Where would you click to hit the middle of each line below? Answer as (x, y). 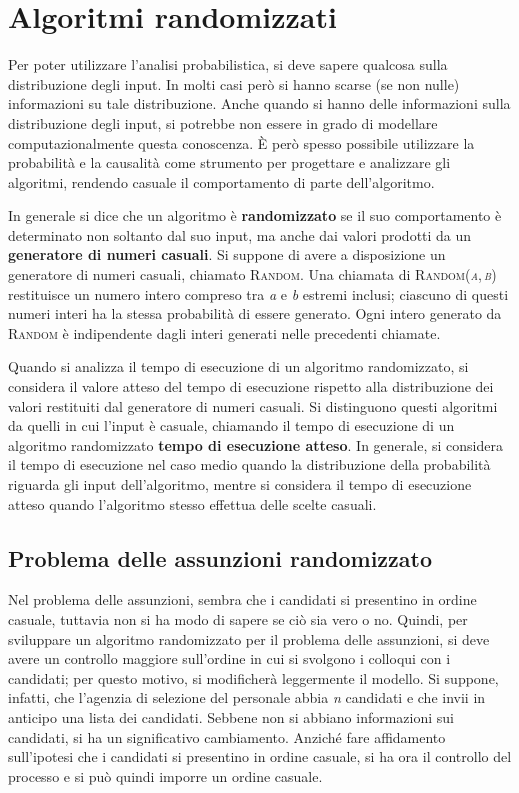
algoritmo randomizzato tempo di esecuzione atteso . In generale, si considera (255, 444)
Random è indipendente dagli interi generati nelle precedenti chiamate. (224, 332)
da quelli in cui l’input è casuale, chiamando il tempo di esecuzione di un (231, 425)
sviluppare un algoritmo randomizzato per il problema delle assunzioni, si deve (249, 638)
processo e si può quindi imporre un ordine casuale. (165, 775)
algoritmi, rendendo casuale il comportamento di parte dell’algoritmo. (221, 181)
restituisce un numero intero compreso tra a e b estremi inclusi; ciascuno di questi (258, 293)
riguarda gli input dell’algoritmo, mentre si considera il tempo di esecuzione (240, 484)
